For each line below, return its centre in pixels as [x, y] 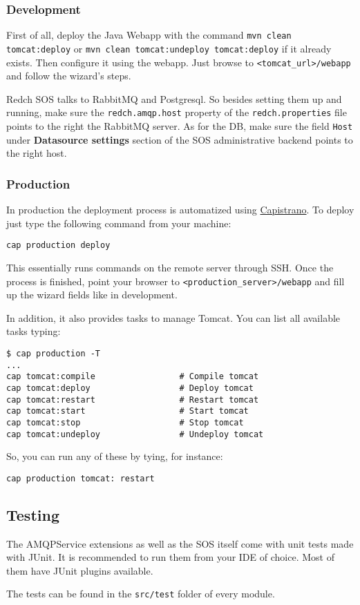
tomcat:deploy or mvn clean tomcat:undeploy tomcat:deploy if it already [169, 48]
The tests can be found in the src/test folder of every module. [141, 594]
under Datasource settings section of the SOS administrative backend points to [180, 139]
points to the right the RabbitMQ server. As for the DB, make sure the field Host [180, 126]
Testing [33, 514]
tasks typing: [34, 331]
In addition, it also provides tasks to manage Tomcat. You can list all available [173, 317]
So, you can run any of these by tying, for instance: [115, 456]
